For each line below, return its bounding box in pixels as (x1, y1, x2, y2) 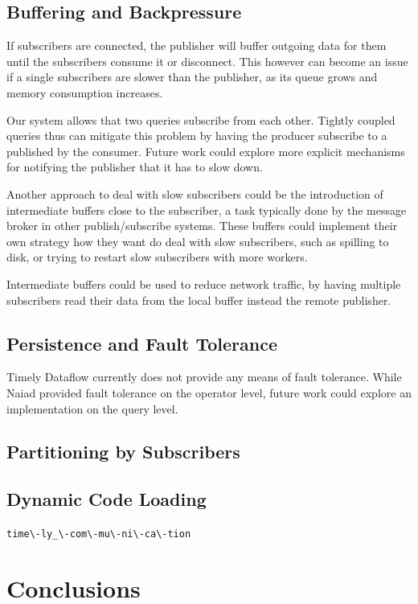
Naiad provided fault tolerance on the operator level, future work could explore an (6, 384, 412, 401)
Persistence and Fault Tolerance (6, 331, 277, 355)
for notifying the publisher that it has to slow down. (6, 158, 263, 175)
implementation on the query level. (6, 400, 178, 417)
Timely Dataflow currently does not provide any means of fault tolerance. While (6, 368, 402, 385)
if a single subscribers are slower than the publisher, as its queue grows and (6, 68, 378, 85)
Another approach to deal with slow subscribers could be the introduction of (6, 185, 383, 202)
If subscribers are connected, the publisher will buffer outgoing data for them (6, 37, 387, 54)
